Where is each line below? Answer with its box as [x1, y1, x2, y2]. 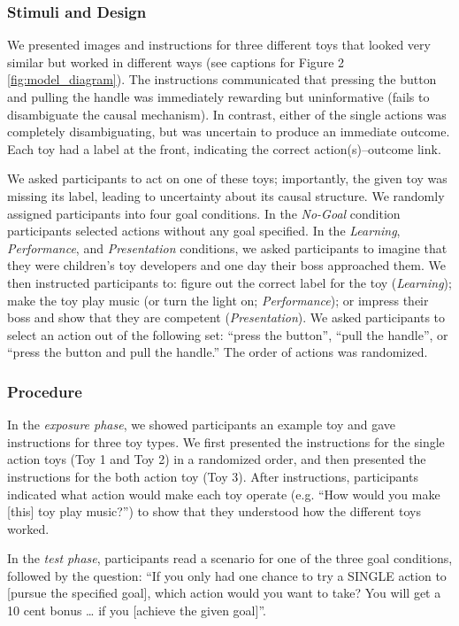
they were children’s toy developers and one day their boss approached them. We [7, 256, 446, 274]
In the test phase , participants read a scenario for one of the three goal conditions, [7, 549, 453, 568]
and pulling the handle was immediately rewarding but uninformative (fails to [7, 88, 430, 105]
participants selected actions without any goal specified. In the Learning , [7, 221, 401, 240]
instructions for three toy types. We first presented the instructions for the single [7, 432, 445, 451]
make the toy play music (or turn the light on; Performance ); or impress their [7, 290, 429, 309]
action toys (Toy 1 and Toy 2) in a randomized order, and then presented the [7, 450, 426, 468]
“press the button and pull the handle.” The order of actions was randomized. [7, 343, 428, 361]
